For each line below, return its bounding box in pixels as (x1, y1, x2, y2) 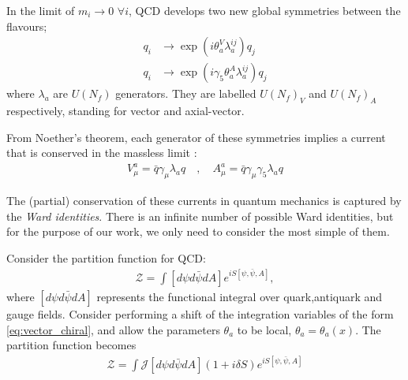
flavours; (6, 17, 47, 34)
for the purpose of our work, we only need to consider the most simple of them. (6, 223, 390, 240)
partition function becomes (6, 337, 137, 353)
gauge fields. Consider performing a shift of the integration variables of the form (6, 306, 394, 322)
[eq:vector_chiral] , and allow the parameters (6, 321, 220, 337)
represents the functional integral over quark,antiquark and (96, 289, 383, 305)
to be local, (237, 321, 292, 337)
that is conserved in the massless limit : (6, 144, 197, 161)
